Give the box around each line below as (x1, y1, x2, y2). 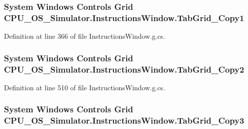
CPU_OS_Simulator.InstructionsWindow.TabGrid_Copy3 (4, 114, 245, 127)
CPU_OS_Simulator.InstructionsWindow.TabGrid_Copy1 (4, 11, 245, 24)
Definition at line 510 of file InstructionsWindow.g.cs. (4, 82, 165, 92)
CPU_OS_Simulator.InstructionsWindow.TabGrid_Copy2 (4, 63, 245, 75)
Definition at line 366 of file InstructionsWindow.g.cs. (4, 31, 165, 41)
